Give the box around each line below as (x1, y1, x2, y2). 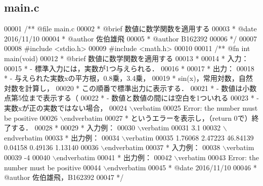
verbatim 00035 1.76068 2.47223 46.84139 (125, 132, 254, 143)
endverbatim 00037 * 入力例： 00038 (105, 142, 221, 153)
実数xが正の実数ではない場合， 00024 (4, 102, 127, 113)
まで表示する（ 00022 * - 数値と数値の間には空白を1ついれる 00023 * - (28, 92, 259, 103)
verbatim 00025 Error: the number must (133, 102, 258, 113)
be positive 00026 (4, 112, 58, 123)
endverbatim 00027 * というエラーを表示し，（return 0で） (64, 112, 252, 123)
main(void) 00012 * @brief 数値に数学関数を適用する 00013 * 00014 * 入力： (4, 53, 249, 63)
